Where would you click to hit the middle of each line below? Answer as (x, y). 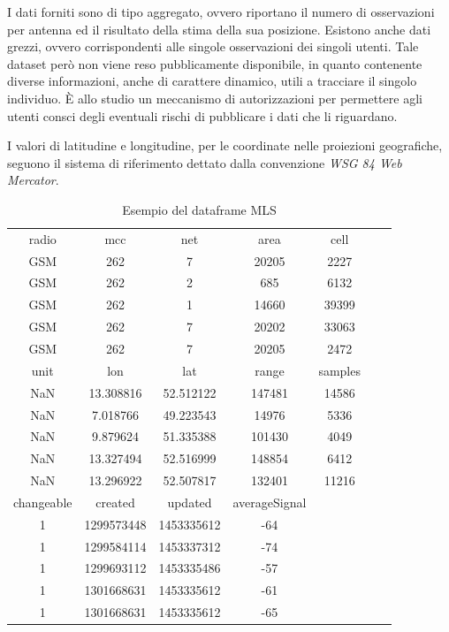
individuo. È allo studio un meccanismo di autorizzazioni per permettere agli (215, 98)
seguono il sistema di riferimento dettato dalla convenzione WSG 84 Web (205, 162)
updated (190, 502)
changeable (43, 502)
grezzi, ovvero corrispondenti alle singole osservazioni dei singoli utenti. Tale (213, 46)
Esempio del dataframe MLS (199, 209)
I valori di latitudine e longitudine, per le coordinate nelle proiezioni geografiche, (225, 145)
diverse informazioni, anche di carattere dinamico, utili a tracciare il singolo (212, 81)
